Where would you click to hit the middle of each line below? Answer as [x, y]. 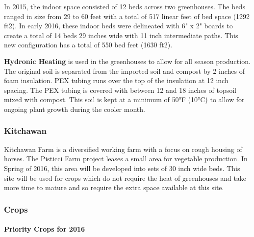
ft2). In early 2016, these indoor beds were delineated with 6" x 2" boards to [118, 26]
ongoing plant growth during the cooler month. [75, 109]
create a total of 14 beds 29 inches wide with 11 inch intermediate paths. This [121, 35]
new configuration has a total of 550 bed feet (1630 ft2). [88, 45]
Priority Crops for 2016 [45, 229]
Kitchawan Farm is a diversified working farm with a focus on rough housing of [123, 149]
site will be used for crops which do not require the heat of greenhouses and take [125, 178]
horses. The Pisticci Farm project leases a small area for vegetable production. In [126, 159]
